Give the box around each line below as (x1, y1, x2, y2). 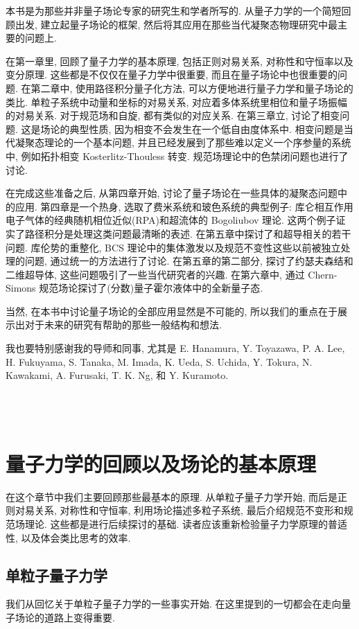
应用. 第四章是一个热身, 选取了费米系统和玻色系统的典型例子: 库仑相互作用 (15, 199, 353, 213)
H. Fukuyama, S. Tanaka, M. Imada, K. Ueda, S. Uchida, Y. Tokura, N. (6, 354, 313, 369)
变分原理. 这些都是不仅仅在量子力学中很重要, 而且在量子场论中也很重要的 (6, 67, 338, 82)
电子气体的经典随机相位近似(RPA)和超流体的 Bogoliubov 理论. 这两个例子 (6, 213, 336, 227)
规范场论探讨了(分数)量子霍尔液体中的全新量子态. (39, 281, 263, 295)
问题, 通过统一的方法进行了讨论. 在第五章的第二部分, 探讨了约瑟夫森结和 (24, 254, 353, 268)
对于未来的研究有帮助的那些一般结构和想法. (24, 317, 222, 332)
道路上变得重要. (44, 610, 115, 624)
